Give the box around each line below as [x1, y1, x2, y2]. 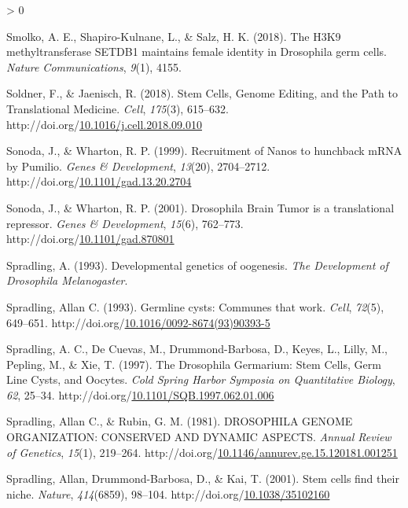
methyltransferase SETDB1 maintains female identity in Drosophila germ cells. [6, 43, 387, 60]
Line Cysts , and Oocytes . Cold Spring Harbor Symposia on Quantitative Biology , [6, 371, 395, 388]
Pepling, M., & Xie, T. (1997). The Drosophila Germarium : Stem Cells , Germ [6, 355, 381, 372]
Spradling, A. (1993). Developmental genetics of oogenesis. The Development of [6, 256, 388, 273]
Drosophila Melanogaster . [6, 272, 128, 289]
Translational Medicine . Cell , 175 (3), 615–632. [6, 100, 229, 116]
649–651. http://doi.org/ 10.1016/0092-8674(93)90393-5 [6, 314, 270, 330]
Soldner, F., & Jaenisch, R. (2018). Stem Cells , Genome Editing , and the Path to [6, 85, 398, 101]
